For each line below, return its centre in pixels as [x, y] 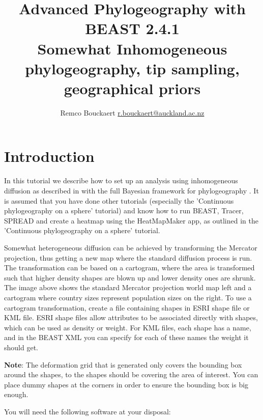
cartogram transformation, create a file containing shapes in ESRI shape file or [127, 307]
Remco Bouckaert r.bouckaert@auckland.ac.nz [132, 112]
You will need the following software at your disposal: [87, 411]
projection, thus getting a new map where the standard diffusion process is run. [128, 257]
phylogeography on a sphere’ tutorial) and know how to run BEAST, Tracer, [124, 211]
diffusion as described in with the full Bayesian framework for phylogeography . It [131, 190]
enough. [16, 394]
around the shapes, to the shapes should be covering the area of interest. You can [131, 374]
